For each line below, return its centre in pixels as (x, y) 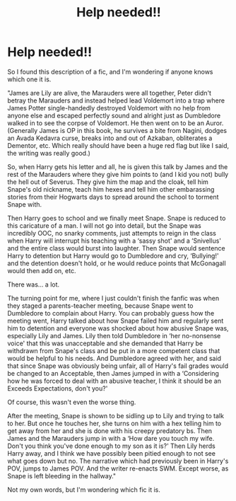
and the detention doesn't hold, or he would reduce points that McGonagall (117, 263)
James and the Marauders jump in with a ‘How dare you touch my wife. (111, 438)
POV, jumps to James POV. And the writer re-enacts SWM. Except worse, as (118, 468)
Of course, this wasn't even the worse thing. (72, 402)
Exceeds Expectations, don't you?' (58, 388)
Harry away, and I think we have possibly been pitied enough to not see (111, 453)
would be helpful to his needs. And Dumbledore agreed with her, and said (114, 358)
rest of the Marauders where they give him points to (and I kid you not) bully (118, 174)
